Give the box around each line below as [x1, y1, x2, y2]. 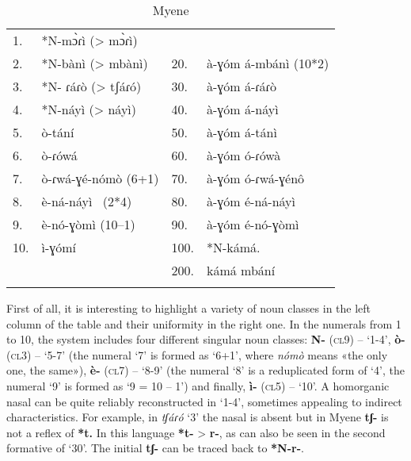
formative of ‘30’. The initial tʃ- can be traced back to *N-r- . [6, 440, 304, 456]
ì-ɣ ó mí [41, 238, 77, 256]
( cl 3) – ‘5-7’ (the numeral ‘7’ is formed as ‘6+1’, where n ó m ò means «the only [6, 346, 388, 363]
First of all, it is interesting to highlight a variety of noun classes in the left [6, 300, 371, 316]
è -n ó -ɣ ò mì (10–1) [41, 215, 135, 233]
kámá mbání [206, 261, 276, 279]
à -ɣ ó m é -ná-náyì [206, 192, 295, 210]
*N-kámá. [206, 238, 261, 256]
